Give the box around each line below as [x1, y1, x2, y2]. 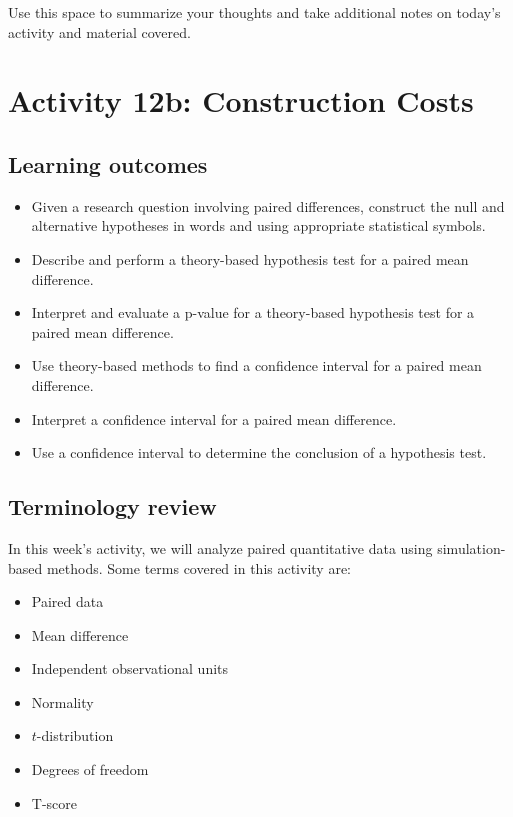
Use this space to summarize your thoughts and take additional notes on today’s [8, 2, 501, 22]
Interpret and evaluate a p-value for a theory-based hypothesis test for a [31, 302, 475, 323]
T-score [31, 792, 78, 813]
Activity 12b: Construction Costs [8, 80, 474, 121]
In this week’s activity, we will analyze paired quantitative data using [8, 537, 433, 558]
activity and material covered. [8, 21, 191, 42]
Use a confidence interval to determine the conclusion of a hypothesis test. [31, 442, 487, 463]
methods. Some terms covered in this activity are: [46, 557, 351, 578]
